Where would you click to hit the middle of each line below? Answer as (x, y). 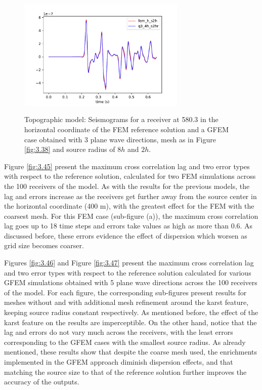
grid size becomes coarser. (44, 245)
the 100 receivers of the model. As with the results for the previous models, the (127, 186)
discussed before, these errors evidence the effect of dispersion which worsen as (126, 235)
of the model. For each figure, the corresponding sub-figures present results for (125, 292)
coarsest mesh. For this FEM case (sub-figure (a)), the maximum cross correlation (131, 216)
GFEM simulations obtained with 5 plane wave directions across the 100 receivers (131, 282)
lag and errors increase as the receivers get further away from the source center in (130, 196)
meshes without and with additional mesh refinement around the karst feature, (126, 302)
